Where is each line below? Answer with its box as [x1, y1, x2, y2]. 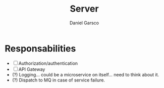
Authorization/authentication [18, 60, 78, 66]
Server [70, 3, 99, 15]
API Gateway [18, 66, 45, 72]
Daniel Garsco [69, 20, 99, 26]
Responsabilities [5, 42, 76, 54]
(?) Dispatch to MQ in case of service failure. [12, 77, 105, 83]
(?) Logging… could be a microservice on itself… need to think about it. [12, 71, 159, 77]
